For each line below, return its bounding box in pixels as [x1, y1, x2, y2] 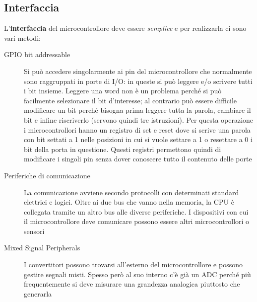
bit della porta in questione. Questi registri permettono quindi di [24, 144, 221, 154]
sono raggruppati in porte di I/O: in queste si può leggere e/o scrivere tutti [24, 75, 253, 86]
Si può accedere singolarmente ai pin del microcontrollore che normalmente [24, 66, 252, 76]
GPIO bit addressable [4, 49, 70, 60]
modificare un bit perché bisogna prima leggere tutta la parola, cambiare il [24, 105, 251, 115]
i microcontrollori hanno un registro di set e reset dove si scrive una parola [24, 124, 251, 135]
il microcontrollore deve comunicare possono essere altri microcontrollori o [24, 216, 250, 226]
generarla [24, 288, 52, 299]
